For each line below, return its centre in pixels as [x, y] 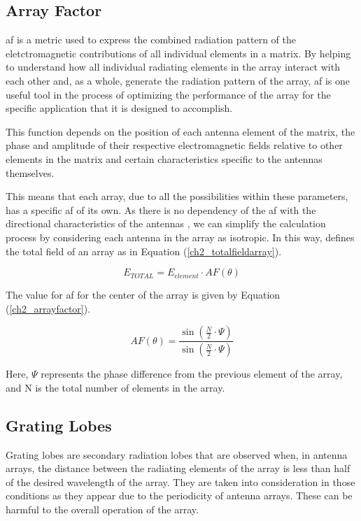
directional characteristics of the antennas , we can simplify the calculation [166, 223]
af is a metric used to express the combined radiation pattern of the [151, 40]
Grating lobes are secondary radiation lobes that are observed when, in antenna [177, 454]
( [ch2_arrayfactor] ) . [48, 308]
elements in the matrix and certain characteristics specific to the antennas [164, 158]
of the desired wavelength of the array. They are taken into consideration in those [180, 481]
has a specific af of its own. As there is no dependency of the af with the [161, 209]
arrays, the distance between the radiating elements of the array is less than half [178, 468]
